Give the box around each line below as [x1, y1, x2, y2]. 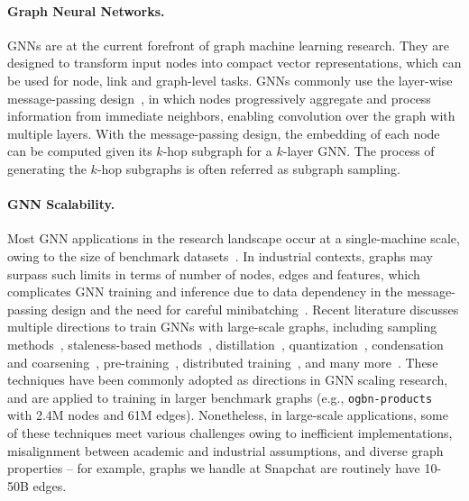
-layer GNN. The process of [282, 141, 435, 160]
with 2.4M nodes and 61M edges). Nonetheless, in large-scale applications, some [7, 405, 448, 424]
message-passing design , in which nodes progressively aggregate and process [7, 88, 431, 107]
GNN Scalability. [7, 195, 115, 214]
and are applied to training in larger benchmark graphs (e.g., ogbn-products [7, 387, 433, 406]
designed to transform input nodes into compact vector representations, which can [7, 53, 462, 72]
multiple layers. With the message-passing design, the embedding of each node [7, 123, 440, 142]
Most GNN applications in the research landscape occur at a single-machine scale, [7, 229, 460, 248]
